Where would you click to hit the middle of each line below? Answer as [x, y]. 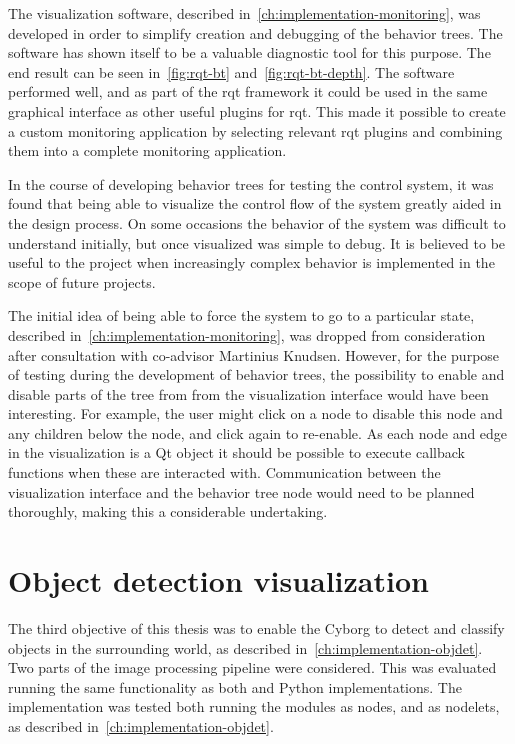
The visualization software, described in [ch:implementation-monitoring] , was [244, 13]
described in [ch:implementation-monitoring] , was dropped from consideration [247, 334]
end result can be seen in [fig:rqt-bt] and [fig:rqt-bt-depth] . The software [231, 71]
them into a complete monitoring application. [147, 150]
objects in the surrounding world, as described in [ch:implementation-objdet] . [245, 647]
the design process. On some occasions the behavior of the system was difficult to [257, 222]
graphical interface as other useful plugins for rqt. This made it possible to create [257, 110]
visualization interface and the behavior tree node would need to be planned [241, 491]
